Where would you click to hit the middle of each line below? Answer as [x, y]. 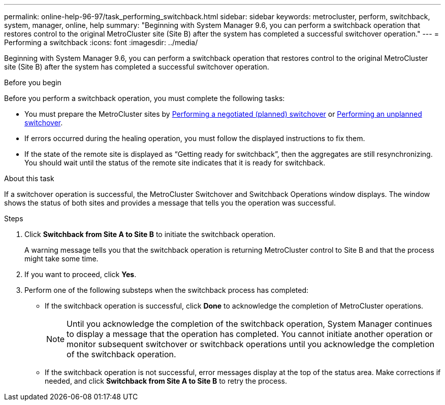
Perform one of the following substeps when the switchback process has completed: [167, 290]
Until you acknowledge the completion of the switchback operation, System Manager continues [249, 324]
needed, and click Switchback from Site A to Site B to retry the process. [166, 381]
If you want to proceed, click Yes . [81, 274]
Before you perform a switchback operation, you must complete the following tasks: [145, 98]
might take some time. [61, 259]
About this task [29, 178]
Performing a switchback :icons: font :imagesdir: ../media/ [101, 42]
